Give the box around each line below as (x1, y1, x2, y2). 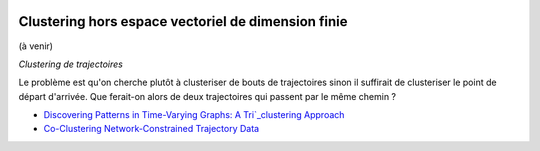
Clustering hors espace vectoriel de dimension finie (18, 13, 348, 30)
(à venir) (18, 40, 54, 52)
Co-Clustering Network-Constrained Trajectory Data (43, 123, 260, 135)
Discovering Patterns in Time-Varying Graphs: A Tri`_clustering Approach (43, 109, 345, 121)
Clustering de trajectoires (18, 58, 124, 70)
